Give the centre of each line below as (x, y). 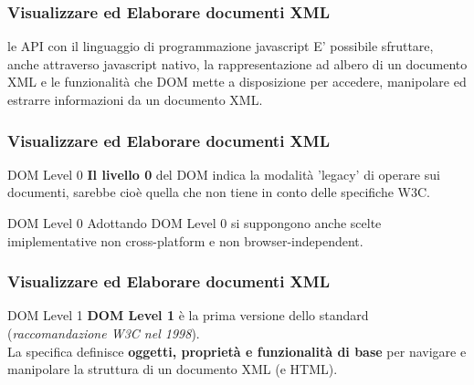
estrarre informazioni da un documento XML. (135, 99)
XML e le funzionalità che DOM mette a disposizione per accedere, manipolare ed (237, 82)
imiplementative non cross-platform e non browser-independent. (185, 240)
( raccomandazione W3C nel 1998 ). (104, 333)
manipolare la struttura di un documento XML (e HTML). (173, 369)
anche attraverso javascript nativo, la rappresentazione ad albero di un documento (237, 63)
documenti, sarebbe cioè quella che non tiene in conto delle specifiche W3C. (219, 192)
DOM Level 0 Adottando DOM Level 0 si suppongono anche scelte (195, 223)
